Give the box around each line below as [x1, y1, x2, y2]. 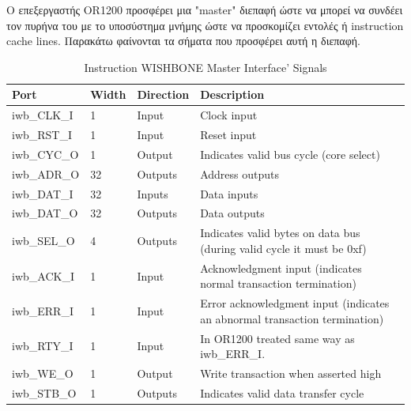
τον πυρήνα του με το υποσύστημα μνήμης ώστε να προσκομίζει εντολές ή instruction [6, 17, 404, 33]
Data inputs [200, 185, 258, 202]
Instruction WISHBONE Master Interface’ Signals [84, 58, 327, 75]
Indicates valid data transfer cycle [200, 384, 364, 401]
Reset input [200, 126, 257, 143]
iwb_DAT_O [12, 205, 78, 221]
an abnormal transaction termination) [200, 310, 384, 326]
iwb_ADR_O [12, 165, 80, 182]
